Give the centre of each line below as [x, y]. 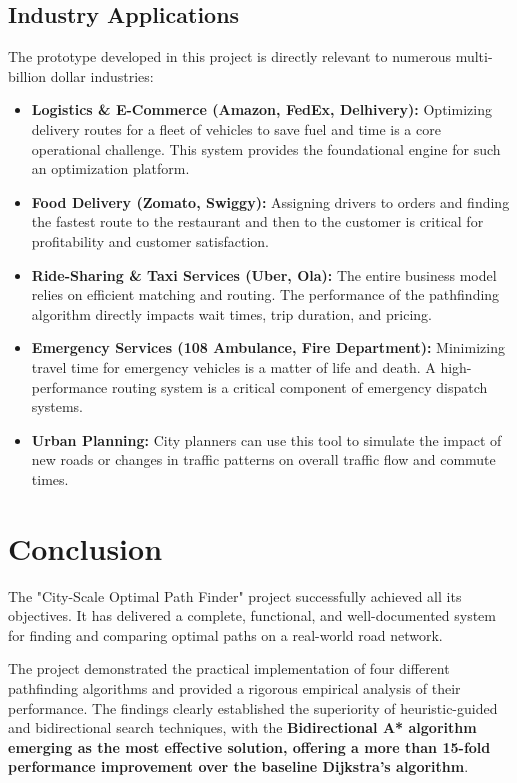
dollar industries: [102, 75]
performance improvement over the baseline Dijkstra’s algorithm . [238, 766]
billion [27, 75]
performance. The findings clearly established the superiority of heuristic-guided [253, 707]
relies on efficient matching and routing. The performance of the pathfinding [265, 294]
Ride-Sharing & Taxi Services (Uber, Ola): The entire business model [264, 274]
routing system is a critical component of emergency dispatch [299, 386]
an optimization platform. [110, 168]
